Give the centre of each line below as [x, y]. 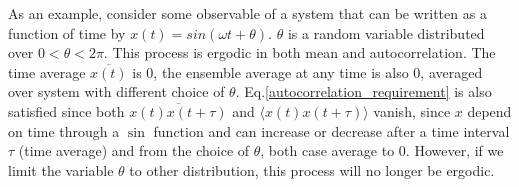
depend [489, 110]
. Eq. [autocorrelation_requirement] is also [363, 91]
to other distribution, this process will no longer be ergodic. [312, 169]
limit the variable [61, 169]
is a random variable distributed [386, 32]
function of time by [67, 32]
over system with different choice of [116, 91]
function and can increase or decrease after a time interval [331, 130]
